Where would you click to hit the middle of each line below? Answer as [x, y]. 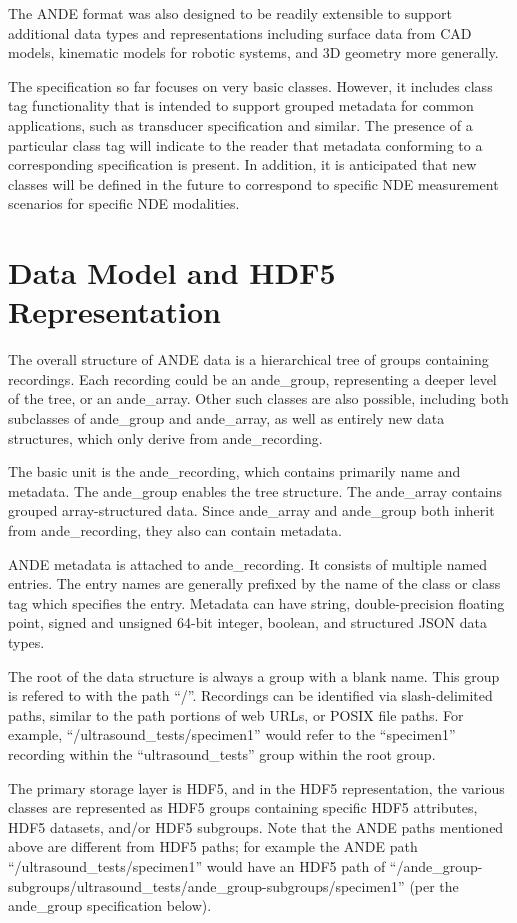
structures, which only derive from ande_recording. [165, 437]
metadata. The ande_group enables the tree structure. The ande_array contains [255, 490]
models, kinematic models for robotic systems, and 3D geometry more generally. [253, 52]
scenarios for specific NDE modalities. [124, 203]
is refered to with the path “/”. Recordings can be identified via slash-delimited [250, 695]
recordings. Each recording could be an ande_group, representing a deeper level [252, 378]
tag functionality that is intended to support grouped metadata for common [241, 105]
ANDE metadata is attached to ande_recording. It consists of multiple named [248, 563]
